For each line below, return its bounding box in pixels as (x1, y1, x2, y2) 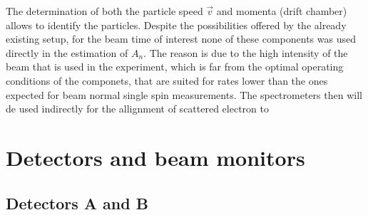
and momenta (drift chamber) (216, 4, 347, 18)
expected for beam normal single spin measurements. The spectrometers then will (6, 87, 362, 102)
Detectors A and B (6, 192, 148, 214)
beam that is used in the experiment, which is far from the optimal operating (6, 59, 344, 74)
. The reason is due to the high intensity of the (143, 45, 348, 60)
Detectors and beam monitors (6, 142, 305, 172)
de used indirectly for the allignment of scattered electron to (6, 101, 269, 116)
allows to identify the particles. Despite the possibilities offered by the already (6, 17, 347, 32)
